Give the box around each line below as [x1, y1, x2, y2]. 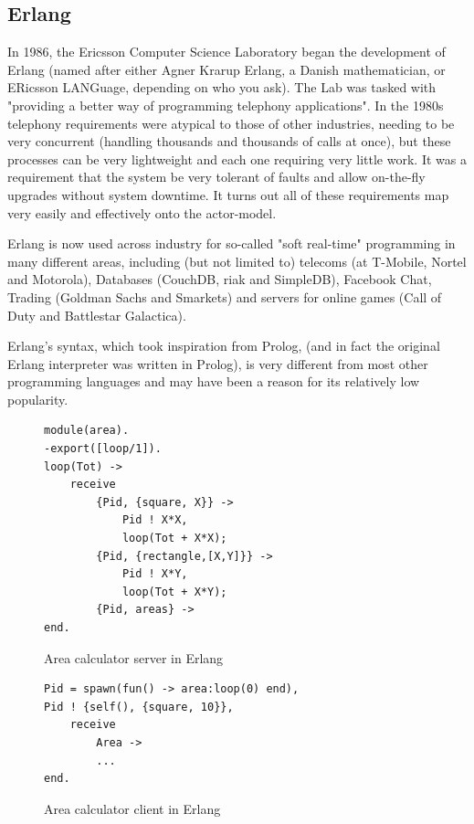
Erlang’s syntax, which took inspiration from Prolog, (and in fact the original [7, 336, 440, 355]
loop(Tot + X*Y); [121, 585, 227, 598]
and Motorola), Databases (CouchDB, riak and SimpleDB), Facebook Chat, [7, 269, 432, 289]
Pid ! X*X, [121, 513, 188, 527]
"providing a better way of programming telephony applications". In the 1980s [7, 95, 444, 114]
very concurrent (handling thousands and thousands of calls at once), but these [7, 132, 451, 151]
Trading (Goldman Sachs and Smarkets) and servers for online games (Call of [7, 287, 442, 306]
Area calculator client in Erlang [44, 798, 221, 818]
